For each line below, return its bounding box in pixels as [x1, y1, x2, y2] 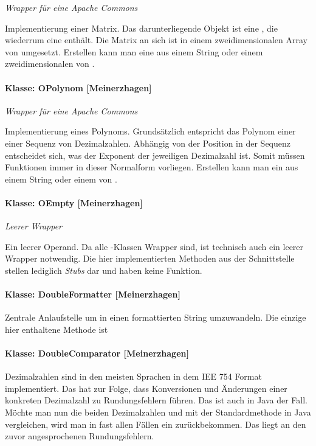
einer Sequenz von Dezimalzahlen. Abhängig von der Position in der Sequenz [5, 136, 290, 149]
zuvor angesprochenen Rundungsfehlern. [5, 430, 154, 442]
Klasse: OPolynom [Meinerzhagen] [5, 81, 152, 94]
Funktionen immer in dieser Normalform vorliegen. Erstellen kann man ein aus [5, 161, 298, 173]
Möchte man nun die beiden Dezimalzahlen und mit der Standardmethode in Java [5, 406, 311, 419]
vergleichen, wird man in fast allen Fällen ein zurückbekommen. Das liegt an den [5, 417, 306, 430]
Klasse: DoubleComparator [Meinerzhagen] [5, 347, 189, 360]
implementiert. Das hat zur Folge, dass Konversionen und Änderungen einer [5, 382, 287, 394]
